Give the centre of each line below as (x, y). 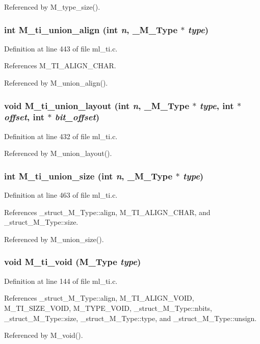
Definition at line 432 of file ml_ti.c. (61, 136)
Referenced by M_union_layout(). (58, 153)
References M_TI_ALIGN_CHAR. (60, 65)
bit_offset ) (77, 117)
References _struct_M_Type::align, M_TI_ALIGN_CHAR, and (107, 212)
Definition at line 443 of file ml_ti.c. (61, 48)
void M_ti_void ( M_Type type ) (73, 262)
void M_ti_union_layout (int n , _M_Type (97, 105)
